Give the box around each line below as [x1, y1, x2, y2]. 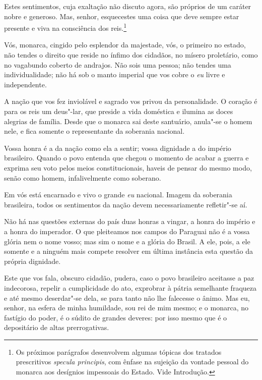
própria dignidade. [4, 255, 61, 266]
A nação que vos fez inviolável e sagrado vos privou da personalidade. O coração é [4, 96, 257, 106]
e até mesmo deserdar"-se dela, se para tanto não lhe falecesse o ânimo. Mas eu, [4, 292, 250, 303]
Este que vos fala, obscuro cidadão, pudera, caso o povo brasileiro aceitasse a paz [4, 273, 254, 283]
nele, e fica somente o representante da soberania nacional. [4, 126, 185, 136]
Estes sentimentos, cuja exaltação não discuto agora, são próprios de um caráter [4, 1, 251, 11]
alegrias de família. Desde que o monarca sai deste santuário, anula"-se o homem [4, 116, 252, 126]
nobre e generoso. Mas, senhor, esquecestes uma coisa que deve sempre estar [4, 11, 239, 21]
